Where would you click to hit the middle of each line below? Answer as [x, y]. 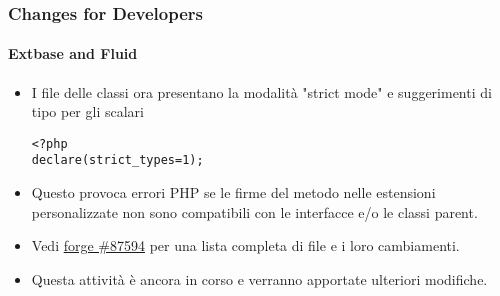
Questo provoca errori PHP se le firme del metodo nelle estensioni [233, 192]
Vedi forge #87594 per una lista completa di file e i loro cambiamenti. [245, 245]
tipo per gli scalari [87, 111]
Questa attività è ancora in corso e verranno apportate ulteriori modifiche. [259, 278]
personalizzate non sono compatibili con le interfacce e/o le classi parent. [254, 211]
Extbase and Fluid [73, 53]
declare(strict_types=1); [117, 160]
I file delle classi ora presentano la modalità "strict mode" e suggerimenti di [261, 91]
